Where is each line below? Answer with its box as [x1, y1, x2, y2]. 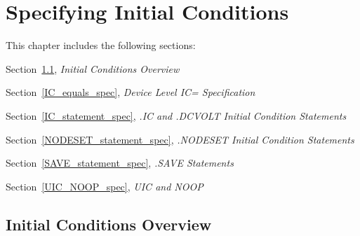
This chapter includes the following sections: [6, 38, 196, 53]
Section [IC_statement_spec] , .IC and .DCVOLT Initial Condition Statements [6, 108, 347, 123]
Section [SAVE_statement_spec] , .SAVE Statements [6, 155, 234, 170]
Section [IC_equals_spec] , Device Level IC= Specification [6, 85, 255, 99]
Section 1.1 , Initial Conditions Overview [6, 61, 180, 76]
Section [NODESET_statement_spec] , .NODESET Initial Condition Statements [6, 132, 354, 146]
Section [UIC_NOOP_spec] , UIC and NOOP [6, 179, 204, 193]
